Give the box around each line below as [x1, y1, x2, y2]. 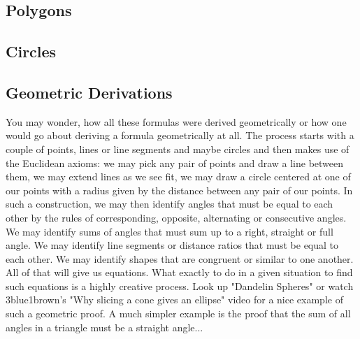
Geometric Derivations [6, 81, 173, 103]
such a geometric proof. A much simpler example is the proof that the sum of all [6, 306, 351, 321]
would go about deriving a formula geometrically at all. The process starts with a [6, 128, 354, 143]
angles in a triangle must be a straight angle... [6, 319, 203, 334]
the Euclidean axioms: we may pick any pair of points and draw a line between [6, 155, 344, 170]
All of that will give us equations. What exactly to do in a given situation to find [6, 265, 353, 280]
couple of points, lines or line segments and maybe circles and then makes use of [6, 141, 350, 156]
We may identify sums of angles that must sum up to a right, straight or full [6, 224, 333, 238]
